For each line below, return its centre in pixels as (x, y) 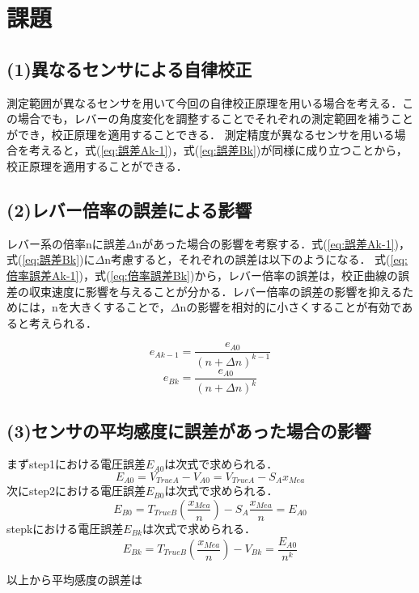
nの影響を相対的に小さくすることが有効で (291, 307)
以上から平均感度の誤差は (74, 580)
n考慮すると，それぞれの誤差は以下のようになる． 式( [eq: (256, 259)
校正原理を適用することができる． (97, 165)
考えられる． (63, 322)
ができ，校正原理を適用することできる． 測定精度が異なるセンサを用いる (201, 134)
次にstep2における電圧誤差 (76, 491)
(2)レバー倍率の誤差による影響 (129, 209)
